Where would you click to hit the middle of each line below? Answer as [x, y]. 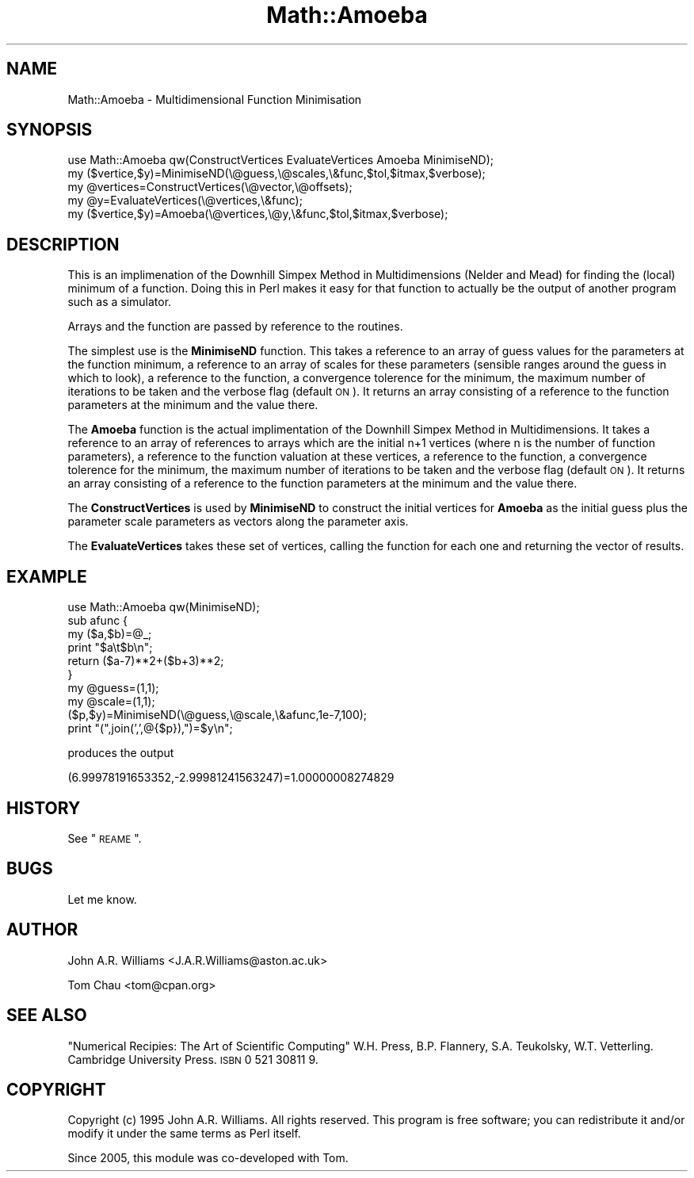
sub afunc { [98, 621]
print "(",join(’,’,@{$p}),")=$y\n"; [150, 729]
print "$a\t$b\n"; [110, 648]
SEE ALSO [47, 1015]
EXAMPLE [47, 576]
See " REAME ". [105, 838]
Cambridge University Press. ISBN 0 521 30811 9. [193, 1059]
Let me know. [102, 899]
